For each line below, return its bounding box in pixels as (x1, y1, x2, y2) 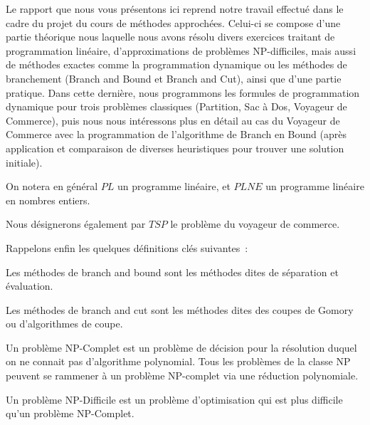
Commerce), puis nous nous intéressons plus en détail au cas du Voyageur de (6, 112, 340, 127)
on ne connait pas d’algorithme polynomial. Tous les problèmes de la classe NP (6, 354, 351, 369)
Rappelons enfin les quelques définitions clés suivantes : (6, 240, 248, 255)
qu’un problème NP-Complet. (6, 406, 134, 421)
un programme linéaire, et (117, 179, 231, 194)
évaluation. (6, 278, 53, 293)
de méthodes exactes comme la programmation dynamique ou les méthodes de (6, 57, 347, 72)
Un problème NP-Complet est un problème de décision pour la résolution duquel (6, 340, 357, 355)
